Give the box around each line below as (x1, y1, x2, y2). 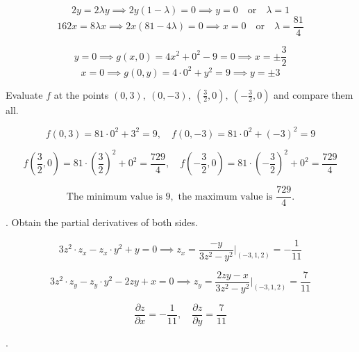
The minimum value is (66, 191, 162, 202)
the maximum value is (178, 191, 273, 202)
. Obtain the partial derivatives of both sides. (6, 215, 198, 230)
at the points (53, 87, 109, 102)
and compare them (274, 87, 353, 102)
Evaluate (6, 87, 43, 102)
